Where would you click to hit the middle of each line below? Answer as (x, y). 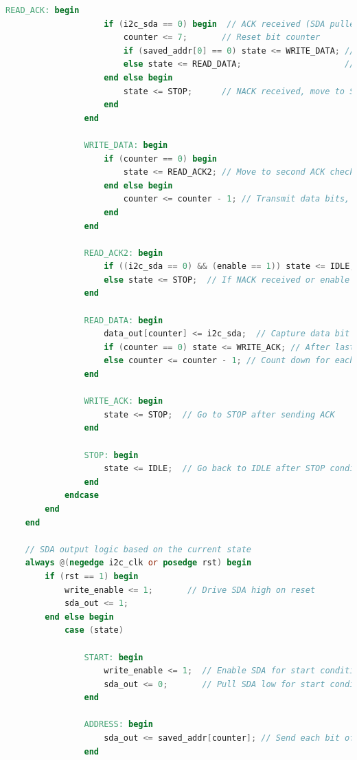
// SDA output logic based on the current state (138, 549)
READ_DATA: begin (124, 320)
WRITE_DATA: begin (126, 145)
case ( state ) (94, 630)
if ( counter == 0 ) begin (160, 159)
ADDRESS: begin (118, 725)
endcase (82, 496)
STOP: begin (111, 455)
